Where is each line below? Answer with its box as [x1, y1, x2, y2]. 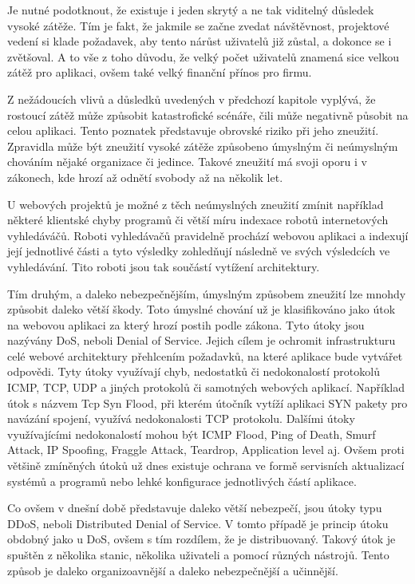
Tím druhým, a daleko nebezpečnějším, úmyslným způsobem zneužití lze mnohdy [7, 285, 406, 302]
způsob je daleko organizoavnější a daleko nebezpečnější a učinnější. [7, 562, 338, 578]
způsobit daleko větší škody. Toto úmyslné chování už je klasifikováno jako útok [7, 301, 396, 318]
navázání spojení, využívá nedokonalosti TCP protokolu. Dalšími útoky [7, 410, 355, 427]
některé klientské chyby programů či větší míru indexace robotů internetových [7, 211, 389, 228]
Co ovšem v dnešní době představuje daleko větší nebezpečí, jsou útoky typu [7, 499, 382, 516]
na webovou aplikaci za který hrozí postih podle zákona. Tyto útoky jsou [7, 316, 365, 333]
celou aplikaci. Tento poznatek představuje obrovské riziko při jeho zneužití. [7, 122, 379, 139]
